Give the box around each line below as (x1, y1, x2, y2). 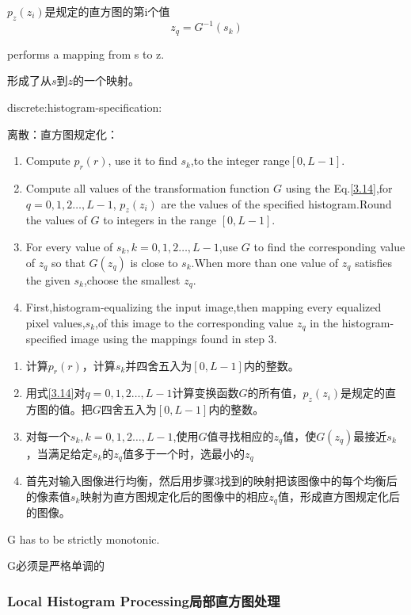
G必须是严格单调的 (7, 557, 105, 574)
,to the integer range (190, 152, 290, 169)
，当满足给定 (25, 445, 93, 461)
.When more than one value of (191, 254, 339, 270)
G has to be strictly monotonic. (7, 530, 160, 547)
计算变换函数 (172, 384, 239, 401)
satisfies (355, 254, 393, 270)
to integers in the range (103, 212, 217, 228)
